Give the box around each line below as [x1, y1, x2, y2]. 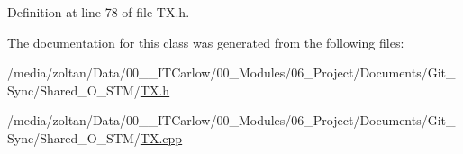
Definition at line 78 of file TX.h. [7, 3, 190, 21]
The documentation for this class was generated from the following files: [7, 32, 404, 51]
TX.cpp [140, 128, 183, 147]
